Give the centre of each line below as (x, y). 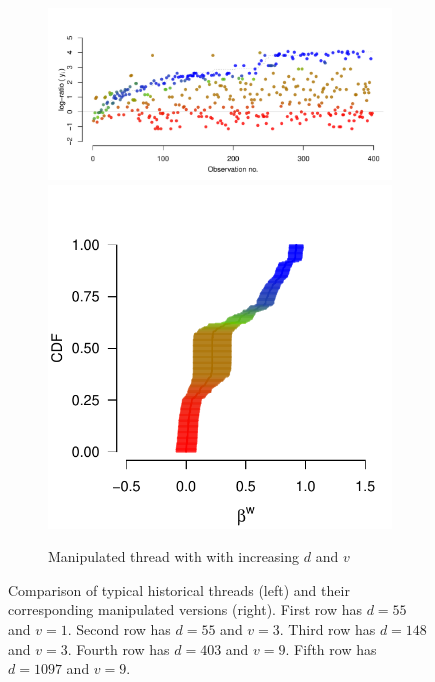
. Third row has (327, 628)
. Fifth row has (331, 648)
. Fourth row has (118, 648)
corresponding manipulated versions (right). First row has (185, 609)
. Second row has (119, 628)
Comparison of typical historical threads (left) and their (179, 589)
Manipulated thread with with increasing (174, 556)
